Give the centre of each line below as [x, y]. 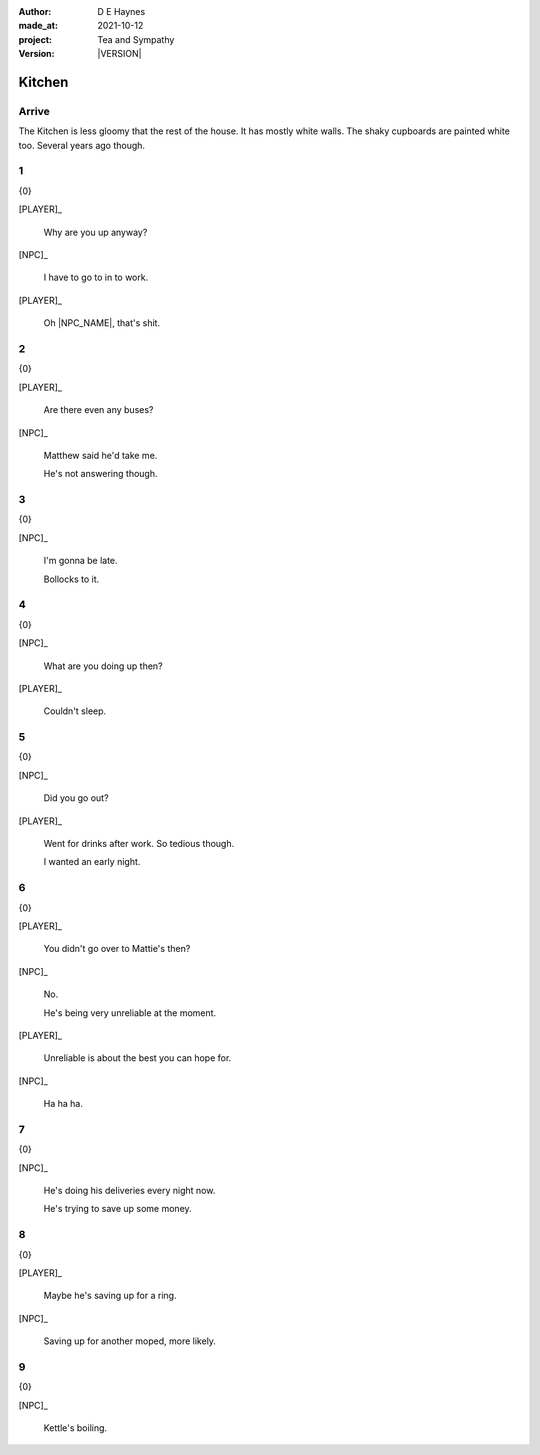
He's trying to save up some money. [117, 1209]
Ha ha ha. [63, 1104]
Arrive [34, 111]
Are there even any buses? [98, 410]
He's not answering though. [100, 474]
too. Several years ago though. [81, 145]
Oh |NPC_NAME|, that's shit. [101, 323]
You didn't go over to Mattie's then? [117, 949]
